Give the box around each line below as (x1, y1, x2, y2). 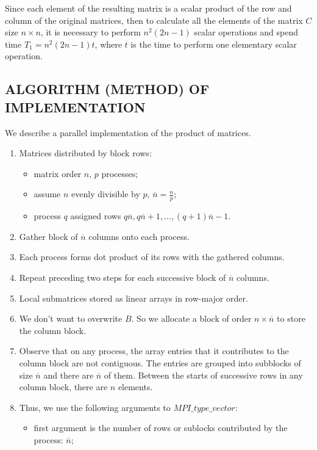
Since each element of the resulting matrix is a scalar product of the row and (5, 2, 292, 14)
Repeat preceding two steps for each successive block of (19, 270, 226, 283)
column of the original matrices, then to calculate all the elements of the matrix (5, 13, 303, 26)
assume (34, 187, 61, 200)
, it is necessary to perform (40, 26, 141, 38)
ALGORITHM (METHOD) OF (5, 79, 210, 98)
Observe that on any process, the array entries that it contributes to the (19, 344, 289, 357)
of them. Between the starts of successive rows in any (104, 368, 303, 381)
